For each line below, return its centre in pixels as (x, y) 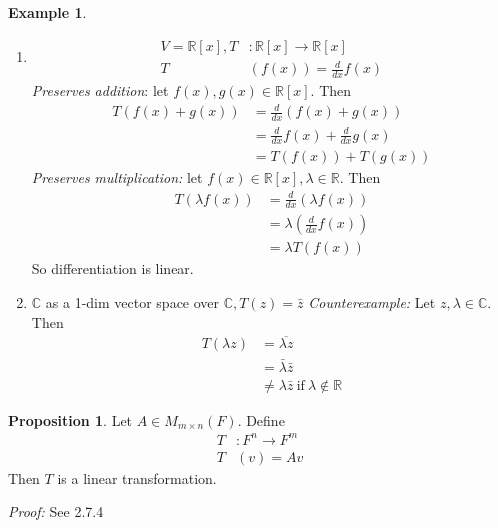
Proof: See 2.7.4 (56, 511)
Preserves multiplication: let (117, 177)
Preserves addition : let (100, 90)
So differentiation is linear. (112, 268)
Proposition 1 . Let (70, 419)
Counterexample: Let (372, 302)
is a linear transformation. (137, 477)
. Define (261, 419)
